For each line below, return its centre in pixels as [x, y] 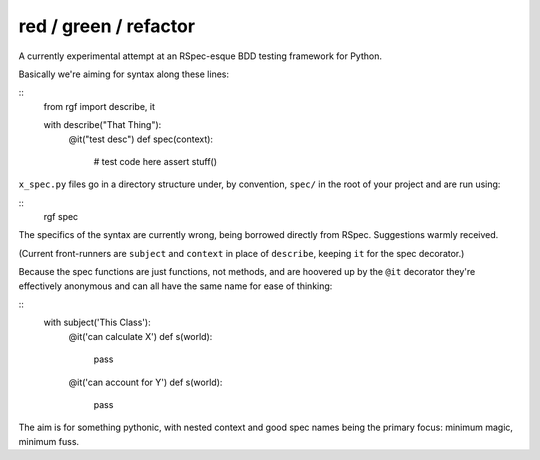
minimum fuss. [49, 441]
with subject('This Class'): [97, 322]
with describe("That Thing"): [102, 125]
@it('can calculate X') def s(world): [140, 336]
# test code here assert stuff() [155, 161]
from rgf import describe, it [99, 106]
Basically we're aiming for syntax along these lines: [124, 74]
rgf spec [61, 217]
